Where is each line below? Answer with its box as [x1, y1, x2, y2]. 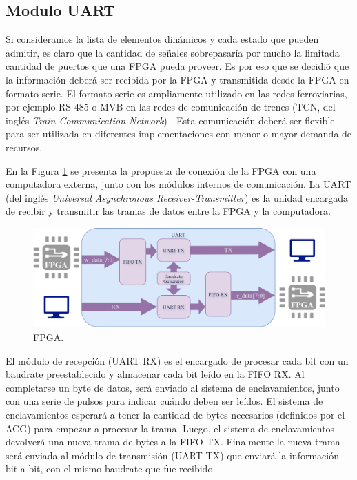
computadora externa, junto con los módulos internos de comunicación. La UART [6, 177, 351, 191]
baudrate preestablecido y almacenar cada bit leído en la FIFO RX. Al [6, 367, 305, 381]
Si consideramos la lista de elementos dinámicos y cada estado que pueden [6, 32, 319, 46]
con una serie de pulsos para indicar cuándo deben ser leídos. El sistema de [6, 394, 323, 408]
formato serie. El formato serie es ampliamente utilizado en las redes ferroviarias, [6, 86, 347, 100]
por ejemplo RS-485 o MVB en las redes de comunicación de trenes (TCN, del [6, 99, 336, 114]
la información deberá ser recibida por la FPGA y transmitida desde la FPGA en [6, 72, 349, 86]
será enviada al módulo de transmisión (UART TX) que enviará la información [6, 448, 339, 462]
